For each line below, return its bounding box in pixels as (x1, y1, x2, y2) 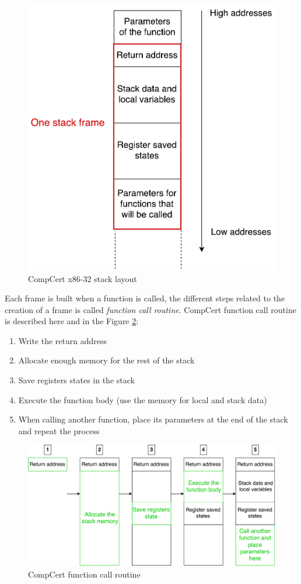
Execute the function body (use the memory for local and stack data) (18, 393, 267, 406)
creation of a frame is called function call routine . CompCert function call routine (5, 303, 296, 315)
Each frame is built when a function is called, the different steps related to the (5, 292, 285, 304)
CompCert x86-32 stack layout (28, 272, 137, 284)
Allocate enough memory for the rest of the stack (18, 354, 195, 366)
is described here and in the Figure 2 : (5, 315, 139, 327)
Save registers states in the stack (18, 374, 135, 386)
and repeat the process (18, 424, 100, 437)
